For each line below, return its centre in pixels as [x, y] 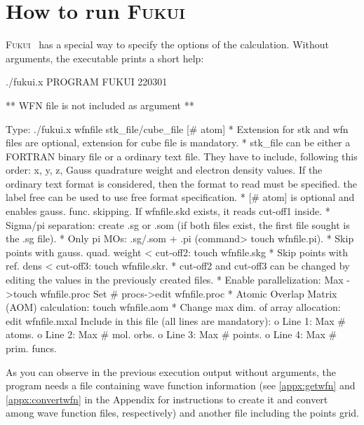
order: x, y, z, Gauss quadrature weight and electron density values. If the [164, 170]
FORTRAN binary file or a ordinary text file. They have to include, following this [182, 156]
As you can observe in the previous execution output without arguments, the [171, 371]
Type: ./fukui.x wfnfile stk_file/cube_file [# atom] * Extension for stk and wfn [177, 128]
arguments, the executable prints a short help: [105, 58]
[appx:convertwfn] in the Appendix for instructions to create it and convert [167, 399]
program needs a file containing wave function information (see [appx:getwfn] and [181, 385]
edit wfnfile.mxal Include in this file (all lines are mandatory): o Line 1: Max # [176, 320]
